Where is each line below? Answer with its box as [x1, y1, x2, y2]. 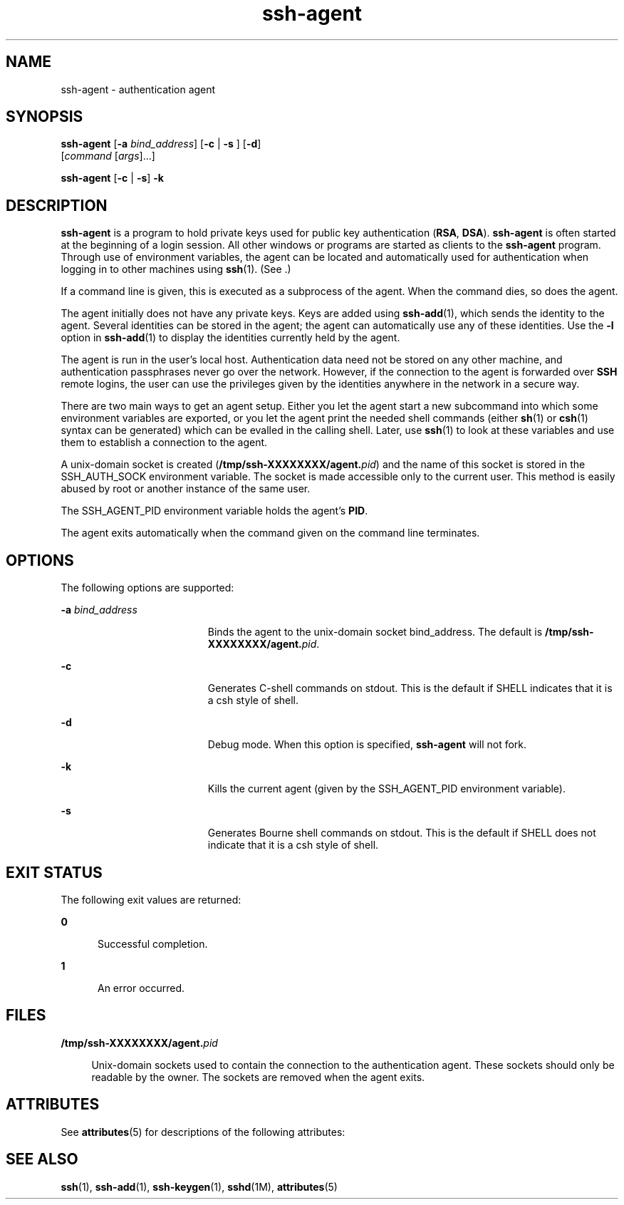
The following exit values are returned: [61, 893, 241, 906]
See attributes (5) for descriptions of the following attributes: [61, 1125, 345, 1138]
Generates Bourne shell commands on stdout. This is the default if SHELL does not [207, 827, 596, 839]
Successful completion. [98, 937, 208, 950]
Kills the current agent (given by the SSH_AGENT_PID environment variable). [207, 782, 566, 795]
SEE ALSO [6, 1150, 78, 1169]
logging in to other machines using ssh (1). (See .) [61, 263, 291, 276]
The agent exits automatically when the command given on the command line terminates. [61, 527, 480, 539]
